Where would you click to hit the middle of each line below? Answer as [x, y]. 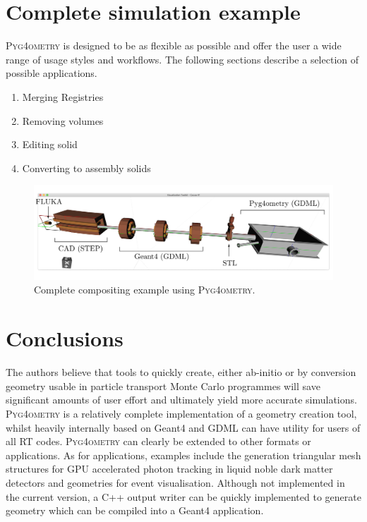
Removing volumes [63, 120]
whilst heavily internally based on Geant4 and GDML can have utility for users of [183, 427]
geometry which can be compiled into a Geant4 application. [135, 510]
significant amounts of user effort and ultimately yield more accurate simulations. [181, 400]
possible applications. [52, 73]
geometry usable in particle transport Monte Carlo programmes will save [163, 386]
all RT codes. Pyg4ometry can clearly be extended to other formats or [158, 441]
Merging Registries [63, 96]
